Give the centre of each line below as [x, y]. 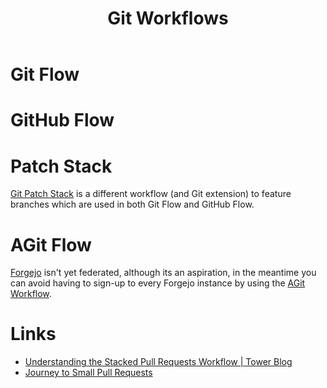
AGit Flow [51, 244]
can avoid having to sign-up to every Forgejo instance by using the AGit [158, 283]
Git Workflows [168, 18]
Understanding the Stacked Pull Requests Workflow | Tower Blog [158, 362]
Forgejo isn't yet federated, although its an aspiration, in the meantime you [163, 273]
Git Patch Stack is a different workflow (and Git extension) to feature [151, 194]
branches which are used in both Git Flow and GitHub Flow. [132, 204]
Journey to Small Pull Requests [88, 373]
